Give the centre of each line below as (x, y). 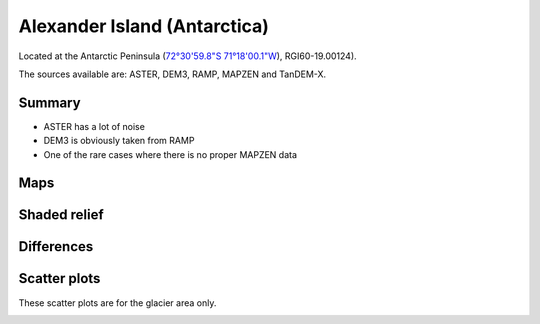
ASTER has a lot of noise (94, 126)
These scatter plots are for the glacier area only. (117, 302)
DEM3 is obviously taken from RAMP (119, 141)
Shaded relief (61, 215)
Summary (49, 102)
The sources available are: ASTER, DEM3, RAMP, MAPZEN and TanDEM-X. (172, 74)
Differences (56, 246)
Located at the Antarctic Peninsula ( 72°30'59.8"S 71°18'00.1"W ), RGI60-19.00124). (187, 56)
